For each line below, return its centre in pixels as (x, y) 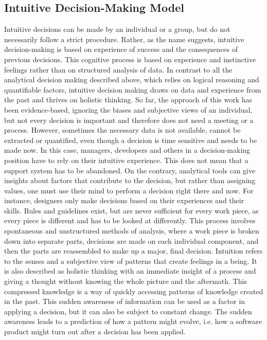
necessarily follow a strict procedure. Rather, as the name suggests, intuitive (124, 39)
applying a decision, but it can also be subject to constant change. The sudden (128, 311)
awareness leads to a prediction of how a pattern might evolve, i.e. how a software (133, 321)
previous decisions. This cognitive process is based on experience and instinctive (130, 59)
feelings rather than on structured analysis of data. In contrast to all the (118, 69)
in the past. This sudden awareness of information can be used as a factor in (125, 301)
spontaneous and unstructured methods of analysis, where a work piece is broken (132, 231)
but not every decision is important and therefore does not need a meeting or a (129, 120)
